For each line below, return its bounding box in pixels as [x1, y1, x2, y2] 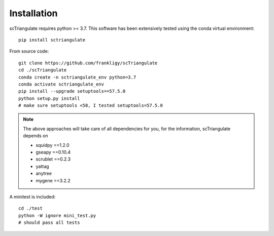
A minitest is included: [9, 193, 56, 200]
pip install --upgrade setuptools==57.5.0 [18, 89, 126, 94]
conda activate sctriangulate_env [18, 81, 104, 87]
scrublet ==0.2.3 [36, 156, 71, 162]
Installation [9, 8, 58, 19]
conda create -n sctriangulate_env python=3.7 [18, 74, 136, 80]
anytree [36, 170, 52, 177]
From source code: [9, 48, 49, 54]
